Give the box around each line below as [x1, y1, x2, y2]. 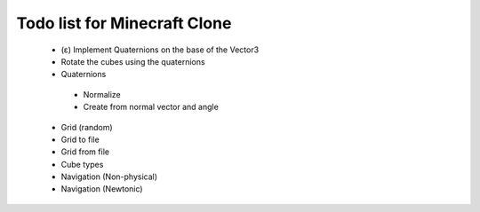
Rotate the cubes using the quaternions [60, 56, 205, 67]
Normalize [83, 89, 122, 99]
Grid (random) [60, 122, 113, 132]
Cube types [60, 159, 104, 169]
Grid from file [60, 146, 110, 157]
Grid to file [60, 134, 100, 145]
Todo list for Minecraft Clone [16, 13, 232, 33]
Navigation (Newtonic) [60, 184, 143, 194]
